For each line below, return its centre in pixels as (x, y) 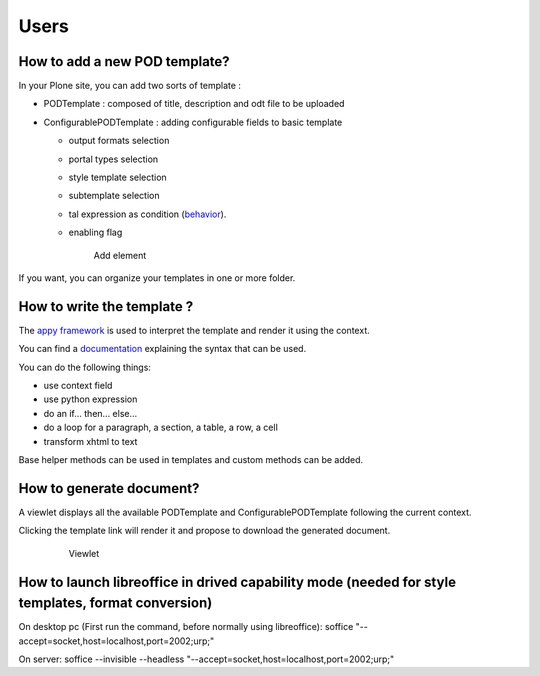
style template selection (117, 177)
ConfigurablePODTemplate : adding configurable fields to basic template (193, 122)
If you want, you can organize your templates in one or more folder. (157, 277)
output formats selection (119, 141)
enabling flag (95, 232)
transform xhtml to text (90, 441)
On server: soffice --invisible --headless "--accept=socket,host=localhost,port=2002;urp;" (206, 659)
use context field (78, 386)
